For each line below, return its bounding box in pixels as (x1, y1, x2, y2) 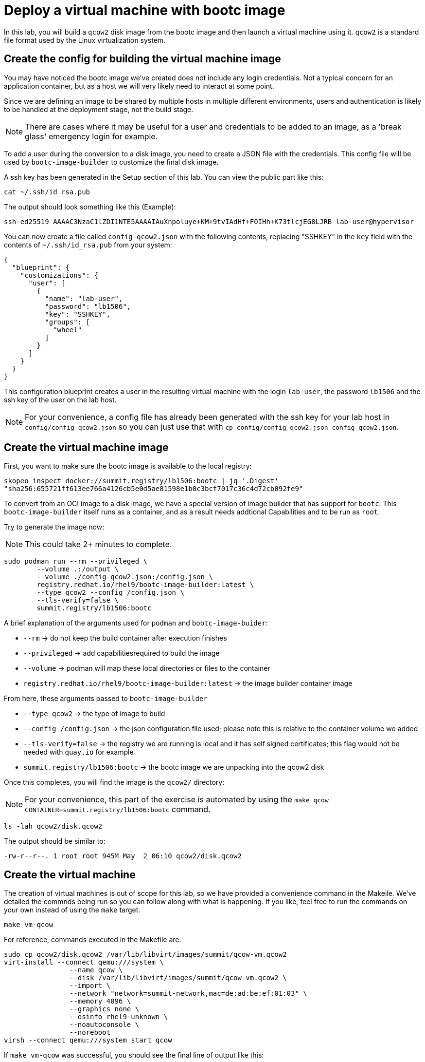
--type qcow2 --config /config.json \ (36, 588, 184, 597)
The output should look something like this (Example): (4, 202, 176, 211)
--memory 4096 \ (69, 997, 131, 1005)
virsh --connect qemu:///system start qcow (4, 1036, 172, 1044)
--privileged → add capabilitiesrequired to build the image (23, 649, 220, 658)
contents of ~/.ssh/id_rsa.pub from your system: (4, 240, 172, 249)
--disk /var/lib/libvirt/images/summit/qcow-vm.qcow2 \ (69, 974, 287, 982)
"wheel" (53, 325, 82, 334)
